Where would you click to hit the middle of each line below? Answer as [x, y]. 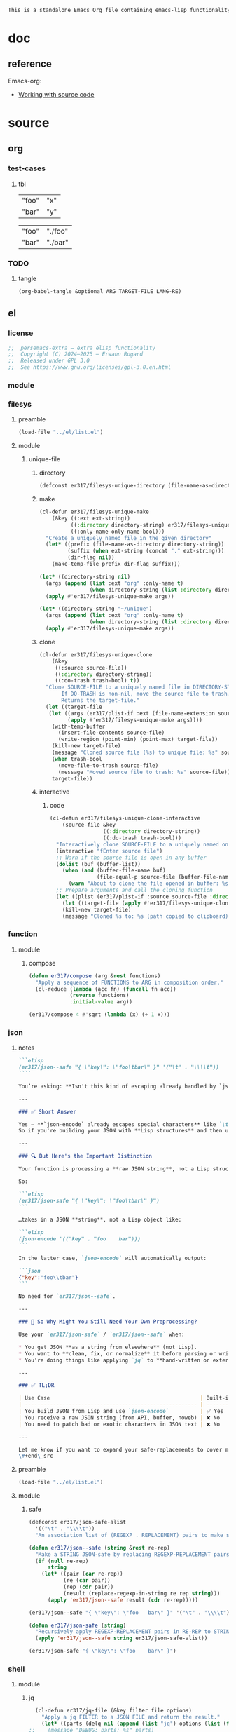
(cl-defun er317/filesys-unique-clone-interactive [125, 818]
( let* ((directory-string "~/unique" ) [96, 609]
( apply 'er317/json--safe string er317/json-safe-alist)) [121, 1638]
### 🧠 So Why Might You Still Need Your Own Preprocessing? [107, 1322]
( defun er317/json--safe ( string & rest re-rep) [99, 1548]
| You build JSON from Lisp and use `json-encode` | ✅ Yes [121, 1412]
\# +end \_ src [35, 1456]
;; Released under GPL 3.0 [49, 361]
